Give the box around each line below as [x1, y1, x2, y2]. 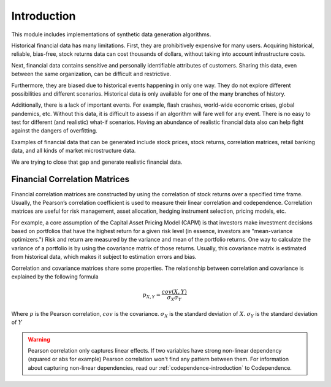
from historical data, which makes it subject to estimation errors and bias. [11, 253, 197, 261]
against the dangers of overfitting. [11, 127, 97, 134]
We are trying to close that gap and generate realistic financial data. [11, 158, 183, 166]
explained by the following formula [11, 273, 99, 280]
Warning [28, 335, 50, 343]
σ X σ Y [167, 294, 182, 303]
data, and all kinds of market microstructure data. [11, 147, 136, 155]
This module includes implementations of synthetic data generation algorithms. [11, 31, 211, 38]
